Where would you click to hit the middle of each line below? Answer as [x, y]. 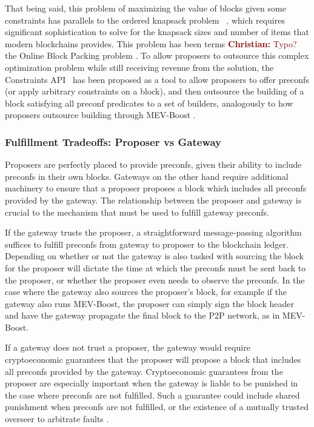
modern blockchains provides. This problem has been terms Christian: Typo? [151, 43]
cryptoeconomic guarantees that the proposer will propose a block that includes [153, 359]
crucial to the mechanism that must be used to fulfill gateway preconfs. [137, 212]
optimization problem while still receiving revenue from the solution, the [139, 67]
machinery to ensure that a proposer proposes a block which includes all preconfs [156, 188]
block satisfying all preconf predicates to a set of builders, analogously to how [149, 103]
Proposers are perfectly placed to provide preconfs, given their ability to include [153, 164]
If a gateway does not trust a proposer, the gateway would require [128, 347]
